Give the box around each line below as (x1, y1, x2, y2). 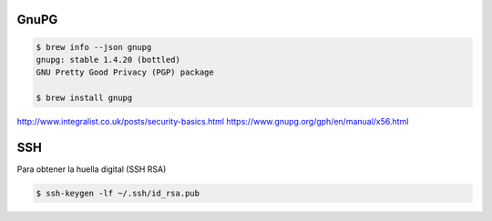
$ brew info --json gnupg (36, 42, 152, 52)
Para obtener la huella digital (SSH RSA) (16, 164, 167, 175)
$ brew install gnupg (36, 93, 133, 104)
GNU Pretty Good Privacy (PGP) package (36, 67, 214, 77)
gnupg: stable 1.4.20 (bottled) (36, 55, 181, 65)
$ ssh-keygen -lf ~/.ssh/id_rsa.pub (36, 188, 200, 199)
